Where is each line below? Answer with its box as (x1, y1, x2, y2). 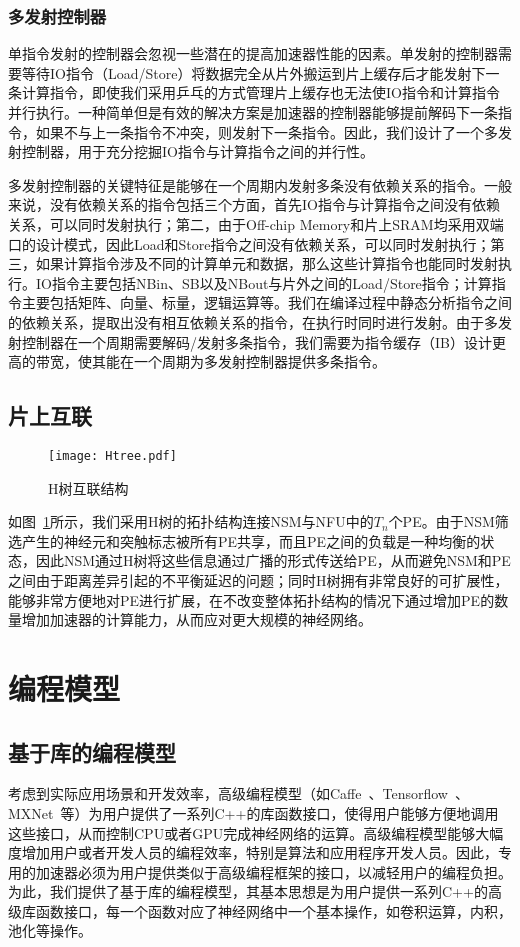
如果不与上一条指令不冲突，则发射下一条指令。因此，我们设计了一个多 (35, 121, 498, 142)
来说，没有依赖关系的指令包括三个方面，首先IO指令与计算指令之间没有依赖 (8, 194, 500, 215)
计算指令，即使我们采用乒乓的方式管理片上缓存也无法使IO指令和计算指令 (21, 82, 500, 103)
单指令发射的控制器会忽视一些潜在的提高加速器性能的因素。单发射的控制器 (8, 43, 498, 64)
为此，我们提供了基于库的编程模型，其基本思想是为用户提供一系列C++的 (8, 881, 488, 902)
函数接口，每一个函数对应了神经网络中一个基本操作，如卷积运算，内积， (35, 900, 512, 921)
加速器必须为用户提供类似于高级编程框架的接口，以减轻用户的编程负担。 (35, 861, 512, 882)
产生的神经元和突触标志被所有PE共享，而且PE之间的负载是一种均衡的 (21, 530, 481, 551)
